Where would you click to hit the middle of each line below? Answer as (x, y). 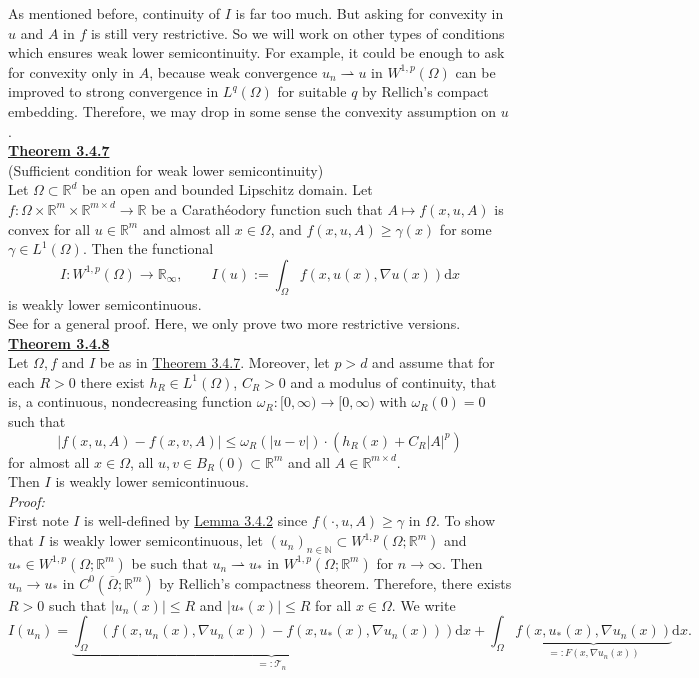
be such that (169, 562)
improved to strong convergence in (113, 91)
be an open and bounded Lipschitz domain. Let (227, 189)
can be (475, 71)
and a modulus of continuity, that (393, 381)
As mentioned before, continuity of (114, 13)
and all (309, 461)
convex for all (49, 228)
